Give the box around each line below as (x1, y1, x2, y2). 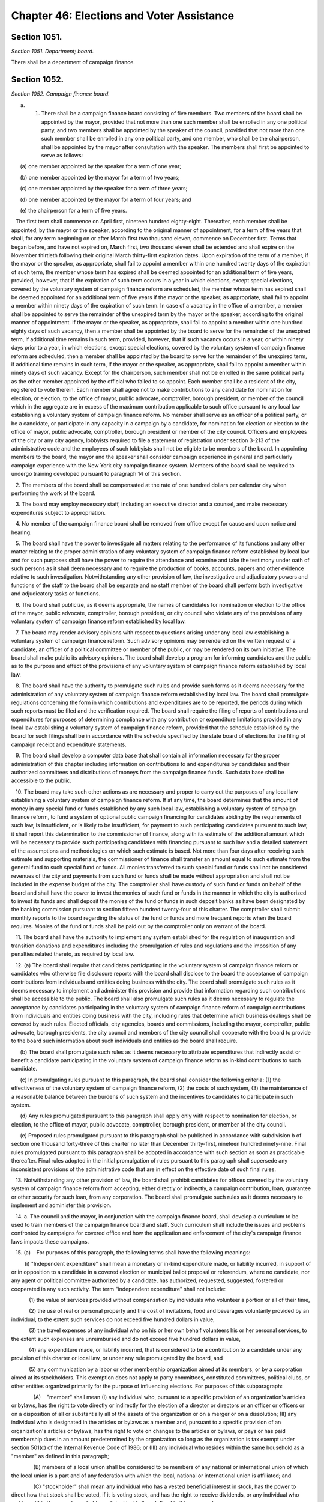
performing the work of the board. (11, 490, 96, 497)
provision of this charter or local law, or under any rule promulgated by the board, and (11, 1355, 223, 1362)
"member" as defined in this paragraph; (11, 1452, 109, 1459)
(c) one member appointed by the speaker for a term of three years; (20, 185, 188, 192)
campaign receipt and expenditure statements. (11, 741, 127, 748)
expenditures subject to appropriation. (11, 509, 106, 516)
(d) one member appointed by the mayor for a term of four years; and (20, 196, 191, 203)
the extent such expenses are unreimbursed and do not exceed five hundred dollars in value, (11, 1335, 241, 1342)
